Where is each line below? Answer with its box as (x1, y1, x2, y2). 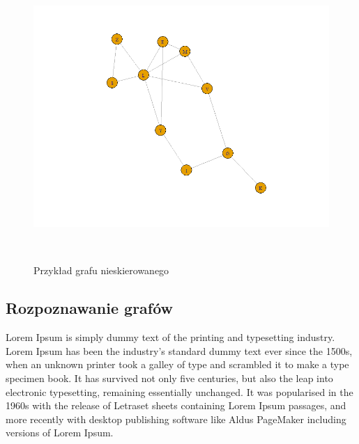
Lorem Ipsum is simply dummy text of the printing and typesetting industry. (6, 330, 335, 344)
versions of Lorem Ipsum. (6, 425, 114, 440)
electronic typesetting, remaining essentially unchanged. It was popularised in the (6, 384, 353, 399)
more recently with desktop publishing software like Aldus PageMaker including (6, 411, 346, 426)
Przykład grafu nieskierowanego (33, 263, 169, 278)
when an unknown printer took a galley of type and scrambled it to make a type (6, 357, 349, 372)
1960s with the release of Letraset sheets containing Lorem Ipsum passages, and (6, 398, 346, 413)
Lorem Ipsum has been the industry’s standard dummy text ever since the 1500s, (6, 343, 353, 358)
